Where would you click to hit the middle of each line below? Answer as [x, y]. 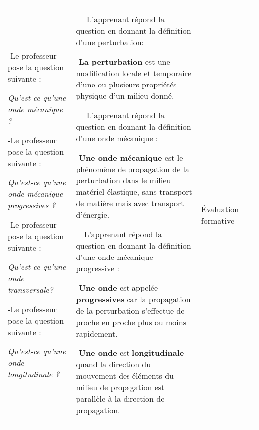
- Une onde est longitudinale [130, 353]
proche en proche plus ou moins [131, 322]
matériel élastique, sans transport [134, 192]
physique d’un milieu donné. [125, 96]
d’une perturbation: [110, 42]
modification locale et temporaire [134, 73]
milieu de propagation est [120, 387]
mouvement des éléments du [125, 376]
